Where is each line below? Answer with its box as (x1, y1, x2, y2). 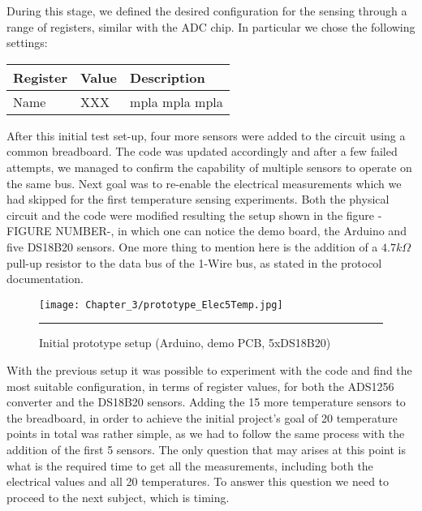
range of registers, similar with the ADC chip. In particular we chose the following (6, 18, 416, 35)
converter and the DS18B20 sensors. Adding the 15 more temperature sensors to (6, 393, 406, 410)
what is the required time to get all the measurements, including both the (6, 457, 373, 474)
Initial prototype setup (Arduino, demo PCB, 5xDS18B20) (39, 334, 331, 351)
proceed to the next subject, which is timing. (6, 488, 230, 505)
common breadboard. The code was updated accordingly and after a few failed (6, 143, 398, 160)
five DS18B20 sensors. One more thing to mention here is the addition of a (6, 238, 378, 255)
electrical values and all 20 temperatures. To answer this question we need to (6, 473, 390, 490)
